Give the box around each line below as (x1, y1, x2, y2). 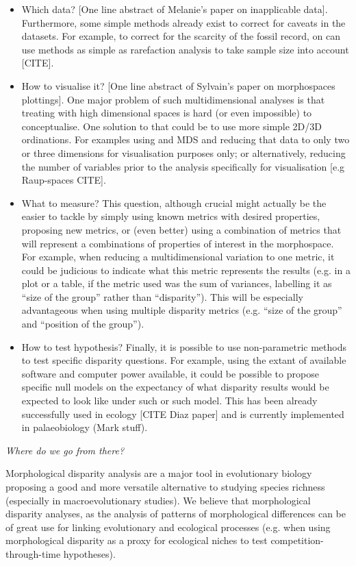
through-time (5, 546, 61, 561)
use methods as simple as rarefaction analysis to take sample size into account (21, 42, 349, 56)
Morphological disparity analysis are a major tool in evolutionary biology (5, 466, 312, 480)
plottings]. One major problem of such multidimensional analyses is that (21, 92, 325, 106)
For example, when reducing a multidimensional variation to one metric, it (21, 249, 335, 264)
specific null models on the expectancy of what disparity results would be (21, 380, 329, 394)
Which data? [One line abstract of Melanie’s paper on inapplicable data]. (21, 2, 328, 16)
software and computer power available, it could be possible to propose (21, 366, 319, 380)
